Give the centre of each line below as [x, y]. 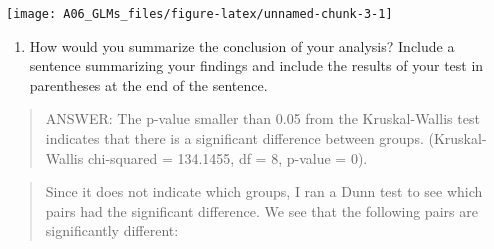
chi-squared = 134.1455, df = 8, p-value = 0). [227, 157]
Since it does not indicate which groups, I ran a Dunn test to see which [264, 191]
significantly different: [112, 230]
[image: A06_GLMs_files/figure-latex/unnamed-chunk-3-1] [199, 14]
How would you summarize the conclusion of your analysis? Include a [242, 45]
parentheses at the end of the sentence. [148, 84]
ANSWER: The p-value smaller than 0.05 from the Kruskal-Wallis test [262, 118]
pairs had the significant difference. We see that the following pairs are [261, 210]
